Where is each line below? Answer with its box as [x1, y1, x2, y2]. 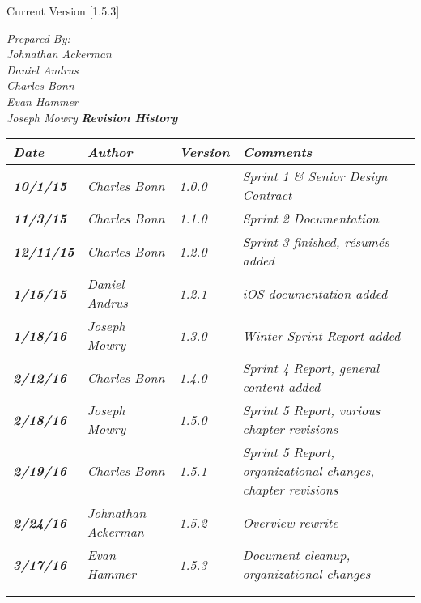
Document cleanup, [242, 546, 351, 565]
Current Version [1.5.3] [6, 2, 120, 19]
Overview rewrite [242, 512, 338, 532]
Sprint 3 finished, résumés [242, 232, 389, 252]
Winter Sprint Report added [242, 325, 401, 345]
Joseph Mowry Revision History [6, 108, 178, 125]
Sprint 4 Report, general [242, 359, 380, 378]
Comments [242, 142, 313, 162]
